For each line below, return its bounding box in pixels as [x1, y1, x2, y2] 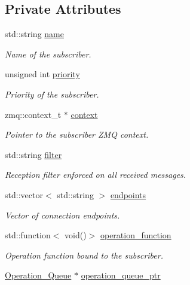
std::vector [5, 188, 43, 201]
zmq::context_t [5, 108, 62, 120]
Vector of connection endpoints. [5, 208, 120, 221]
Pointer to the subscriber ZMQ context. [5, 128, 149, 141]
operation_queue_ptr [81, 269, 161, 281]
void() [65, 229, 87, 241]
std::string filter [5, 148, 62, 160]
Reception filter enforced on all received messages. [5, 168, 186, 181]
